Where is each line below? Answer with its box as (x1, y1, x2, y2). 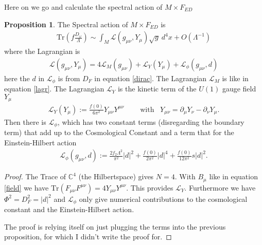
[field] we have (4, 182, 49, 193)
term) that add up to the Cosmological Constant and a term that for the (4, 127, 234, 138)
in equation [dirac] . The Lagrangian (94, 72, 207, 83)
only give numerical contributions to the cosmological (79, 193, 248, 204)
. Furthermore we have (184, 182, 256, 193)
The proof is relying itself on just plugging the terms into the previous (4, 221, 226, 232)
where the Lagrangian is (4, 46, 80, 56)
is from (58, 72, 80, 83)
